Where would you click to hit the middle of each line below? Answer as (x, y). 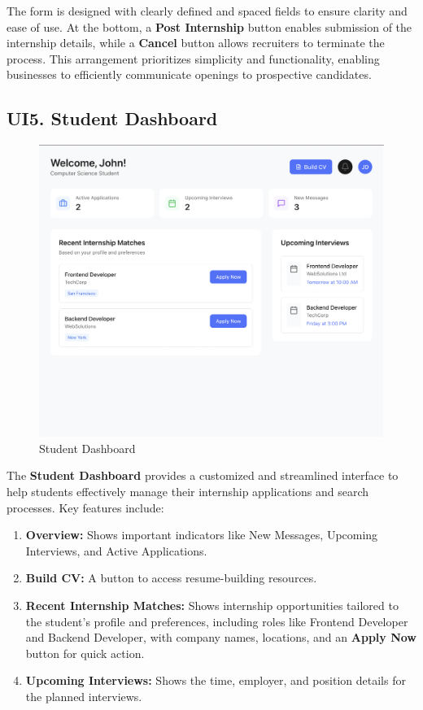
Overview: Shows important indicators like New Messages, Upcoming (202, 535)
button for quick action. (85, 653)
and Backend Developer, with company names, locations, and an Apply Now (221, 637)
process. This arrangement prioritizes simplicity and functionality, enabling (193, 58)
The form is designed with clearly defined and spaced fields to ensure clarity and (207, 11)
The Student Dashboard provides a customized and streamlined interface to (203, 475)
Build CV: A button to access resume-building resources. (171, 578)
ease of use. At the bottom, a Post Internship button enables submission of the (209, 26)
